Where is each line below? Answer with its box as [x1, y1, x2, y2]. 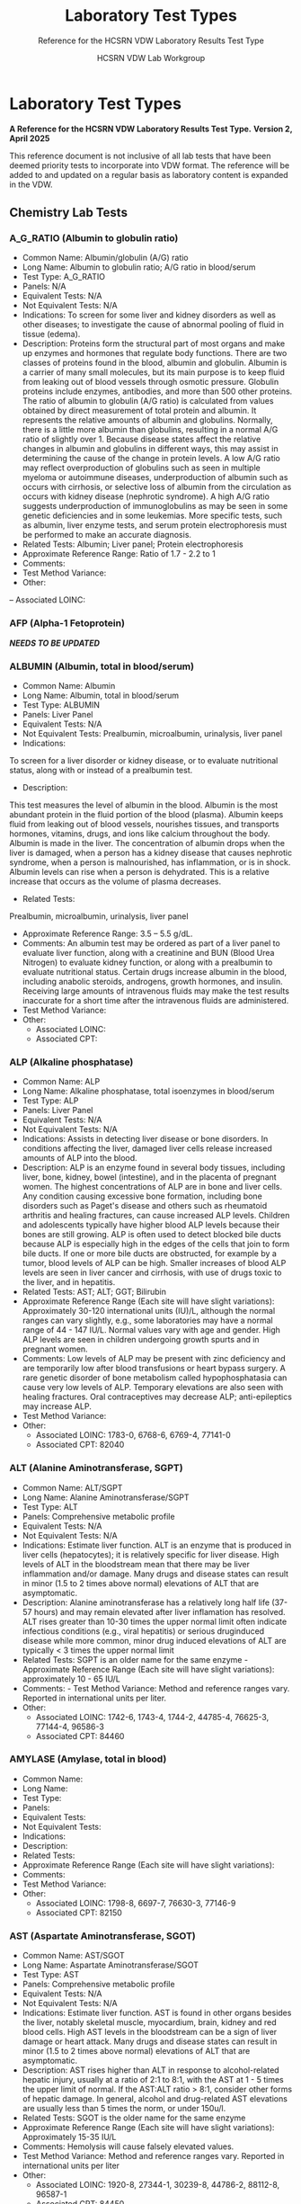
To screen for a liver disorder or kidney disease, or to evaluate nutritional [9, 754, 279, 765]
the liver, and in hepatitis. [22, 1277, 116, 1288]
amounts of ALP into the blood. [22, 1153, 137, 1164]
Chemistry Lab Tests [9, 205, 128, 220]
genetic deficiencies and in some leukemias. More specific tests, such [22, 510, 283, 522]
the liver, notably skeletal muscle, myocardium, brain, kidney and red [22, 2017, 277, 2028]
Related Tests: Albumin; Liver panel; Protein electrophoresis [22, 539, 244, 549]
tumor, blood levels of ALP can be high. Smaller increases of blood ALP [22, 1258, 287, 1269]
